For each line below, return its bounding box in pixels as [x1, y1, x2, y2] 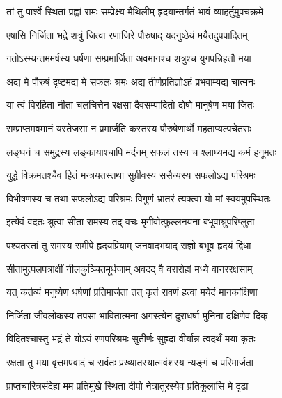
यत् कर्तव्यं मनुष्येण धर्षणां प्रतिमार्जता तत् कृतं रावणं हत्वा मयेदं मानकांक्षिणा [6, 285, 258, 299]
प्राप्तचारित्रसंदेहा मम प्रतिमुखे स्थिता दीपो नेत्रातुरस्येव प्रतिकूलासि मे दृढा [6, 378, 249, 392]
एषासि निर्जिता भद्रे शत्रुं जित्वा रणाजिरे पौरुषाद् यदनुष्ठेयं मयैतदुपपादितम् [6, 27, 248, 42]
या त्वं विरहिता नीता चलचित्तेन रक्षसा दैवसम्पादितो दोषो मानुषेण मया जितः [6, 97, 255, 112]
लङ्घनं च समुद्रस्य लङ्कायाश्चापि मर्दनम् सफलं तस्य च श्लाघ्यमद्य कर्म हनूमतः [6, 144, 276, 159]
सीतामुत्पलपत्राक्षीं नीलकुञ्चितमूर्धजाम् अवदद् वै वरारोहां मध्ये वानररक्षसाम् [6, 261, 253, 276]
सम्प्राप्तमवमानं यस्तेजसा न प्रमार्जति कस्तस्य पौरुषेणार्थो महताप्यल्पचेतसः [6, 120, 251, 135]
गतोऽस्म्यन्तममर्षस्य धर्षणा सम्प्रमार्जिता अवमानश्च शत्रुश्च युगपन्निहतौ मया [6, 51, 251, 65]
